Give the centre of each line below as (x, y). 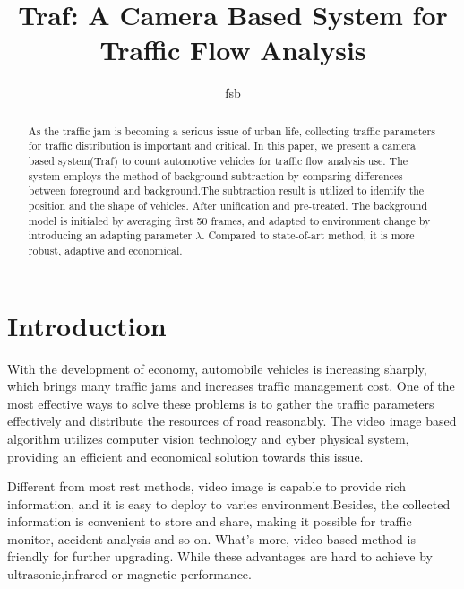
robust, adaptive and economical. (105, 250)
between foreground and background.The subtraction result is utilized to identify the (226, 191)
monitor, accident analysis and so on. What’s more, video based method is (211, 538)
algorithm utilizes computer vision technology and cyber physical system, (208, 438)
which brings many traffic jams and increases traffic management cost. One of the (231, 386)
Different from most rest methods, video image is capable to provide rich (207, 486)
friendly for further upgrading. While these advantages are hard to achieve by (220, 556)
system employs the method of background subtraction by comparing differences (215, 175)
